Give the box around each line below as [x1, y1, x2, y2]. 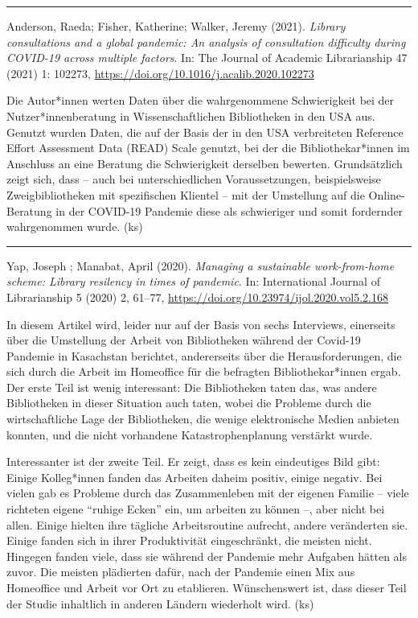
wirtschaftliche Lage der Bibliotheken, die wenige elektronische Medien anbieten [6, 410, 400, 427]
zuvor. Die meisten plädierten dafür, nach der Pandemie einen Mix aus [6, 563, 355, 580]
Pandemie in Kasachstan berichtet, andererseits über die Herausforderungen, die [6, 347, 402, 364]
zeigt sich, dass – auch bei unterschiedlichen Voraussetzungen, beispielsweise [6, 171, 381, 187]
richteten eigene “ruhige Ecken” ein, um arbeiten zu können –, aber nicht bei [6, 501, 385, 517]
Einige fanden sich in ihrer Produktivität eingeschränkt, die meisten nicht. [6, 532, 372, 549]
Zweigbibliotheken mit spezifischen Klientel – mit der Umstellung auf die [6, 186, 365, 203]
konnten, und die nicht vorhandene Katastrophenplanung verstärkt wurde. [6, 426, 373, 443]
